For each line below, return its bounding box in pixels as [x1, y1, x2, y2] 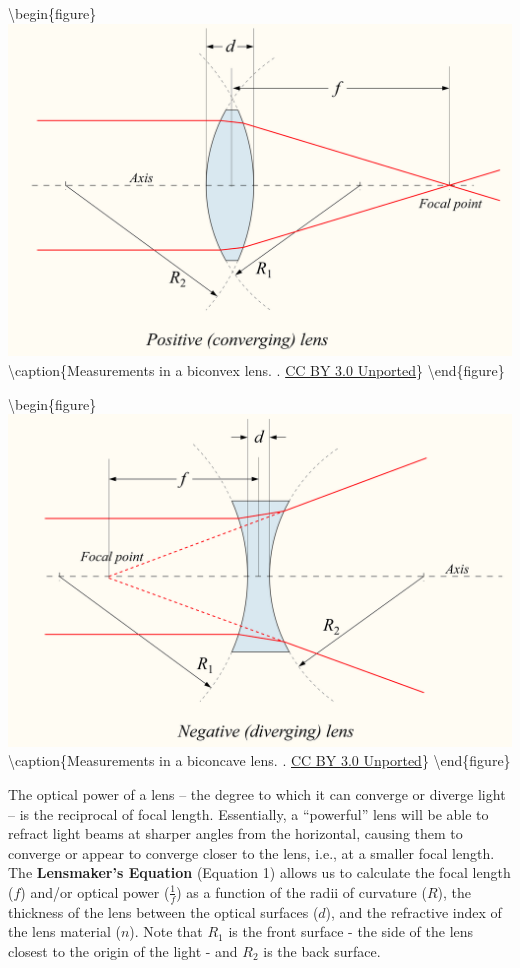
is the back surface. [263, 940, 381, 961]
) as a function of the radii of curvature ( [176, 881, 427, 902]
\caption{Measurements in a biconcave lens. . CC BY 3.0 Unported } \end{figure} [8, 750, 511, 771]
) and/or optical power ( [20, 881, 170, 902]
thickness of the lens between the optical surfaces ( [8, 901, 319, 922]
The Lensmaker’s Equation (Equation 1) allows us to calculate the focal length [8, 862, 511, 883]
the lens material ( [8, 921, 121, 942]
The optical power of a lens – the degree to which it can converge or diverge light [8, 784, 506, 804]
